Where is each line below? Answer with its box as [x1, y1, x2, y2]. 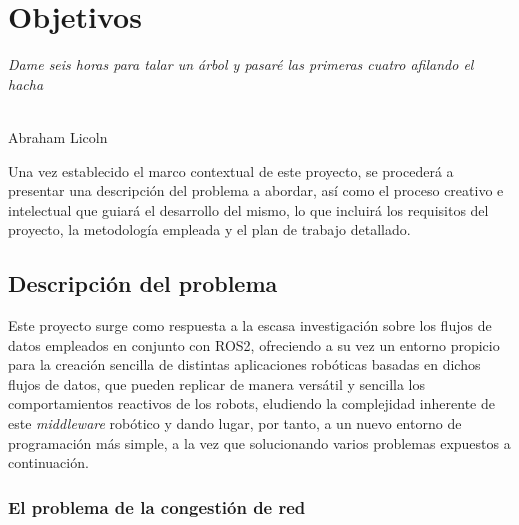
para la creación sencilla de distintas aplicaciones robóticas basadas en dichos [8, 354, 481, 375]
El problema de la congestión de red [8, 494, 306, 519]
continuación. [8, 452, 89, 473]
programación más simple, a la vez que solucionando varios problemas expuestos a [8, 432, 511, 453]
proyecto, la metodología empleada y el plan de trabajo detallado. [8, 219, 411, 240]
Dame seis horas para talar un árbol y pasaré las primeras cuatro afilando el [8, 54, 474, 75]
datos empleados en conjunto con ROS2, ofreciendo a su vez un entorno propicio [8, 334, 500, 355]
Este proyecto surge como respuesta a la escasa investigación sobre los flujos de [8, 315, 492, 336]
